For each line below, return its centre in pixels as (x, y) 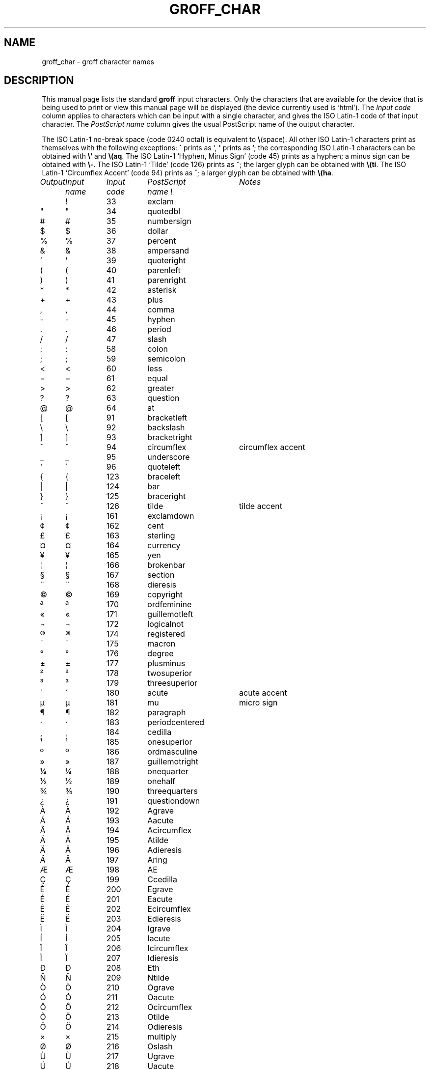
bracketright (170, 437)
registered (166, 634)
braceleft (164, 477)
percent (162, 241)
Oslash (160, 1047)
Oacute (161, 998)
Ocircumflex (170, 1007)
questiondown (174, 801)
